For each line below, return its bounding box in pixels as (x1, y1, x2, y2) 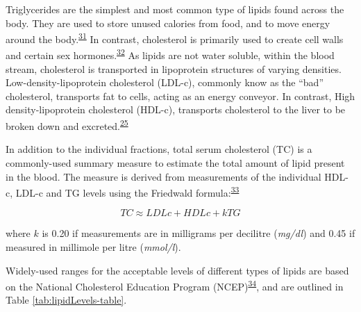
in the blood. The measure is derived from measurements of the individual (6, 169, 321, 183)
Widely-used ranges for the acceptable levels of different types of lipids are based (6, 263, 349, 277)
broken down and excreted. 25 (6, 117, 128, 133)
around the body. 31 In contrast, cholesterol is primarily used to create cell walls (6, 30, 344, 46)
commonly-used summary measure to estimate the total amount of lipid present (6, 155, 345, 170)
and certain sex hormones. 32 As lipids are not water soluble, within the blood (6, 46, 335, 63)
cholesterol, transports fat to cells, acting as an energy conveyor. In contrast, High (6, 88, 355, 103)
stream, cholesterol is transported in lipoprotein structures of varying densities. (6, 61, 342, 76)
